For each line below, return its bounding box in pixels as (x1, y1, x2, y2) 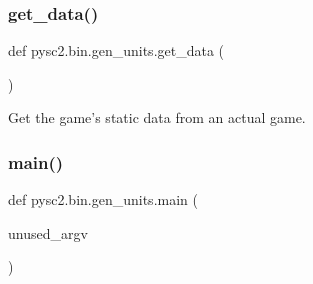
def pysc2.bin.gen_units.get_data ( (8, 40, 225, 61)
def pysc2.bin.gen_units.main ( (8, 189, 198, 210)
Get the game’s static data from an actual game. (8, 107, 306, 128)
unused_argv (8, 222, 88, 243)
